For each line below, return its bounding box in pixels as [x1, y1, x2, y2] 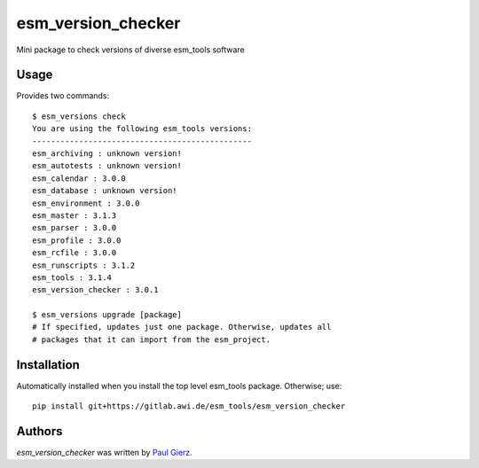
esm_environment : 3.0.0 [32, 198, 140, 208]
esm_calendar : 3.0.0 [32, 173, 126, 183]
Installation [16, 357, 80, 372]
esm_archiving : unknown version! [32, 149, 182, 159]
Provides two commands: [16, 90, 110, 101]
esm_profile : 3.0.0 [32, 235, 122, 246]
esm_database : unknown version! [32, 186, 177, 196]
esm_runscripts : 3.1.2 [32, 260, 136, 270]
